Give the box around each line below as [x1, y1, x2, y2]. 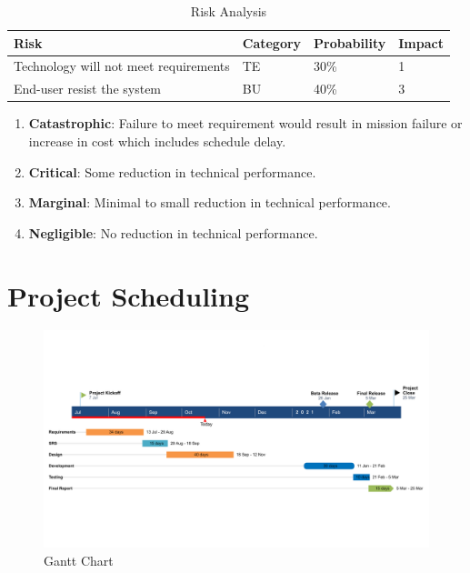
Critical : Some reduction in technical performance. [28, 162, 316, 181]
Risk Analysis [190, 2, 267, 20]
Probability [314, 33, 386, 52]
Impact [398, 33, 444, 52]
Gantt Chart [44, 550, 114, 569]
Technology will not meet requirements [14, 56, 230, 75]
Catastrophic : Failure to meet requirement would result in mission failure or [28, 114, 463, 133]
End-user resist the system [14, 79, 162, 98]
